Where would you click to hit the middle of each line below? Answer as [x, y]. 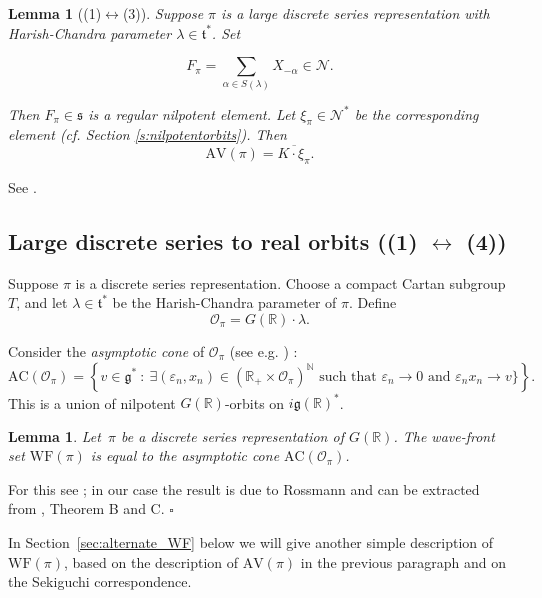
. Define [372, 302]
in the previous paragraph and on [403, 561]
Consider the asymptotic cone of [106, 350]
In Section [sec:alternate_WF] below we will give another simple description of [251, 541]
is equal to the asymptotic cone [185, 455]
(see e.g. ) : [263, 350]
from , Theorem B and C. [86, 508]
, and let [42, 302]
